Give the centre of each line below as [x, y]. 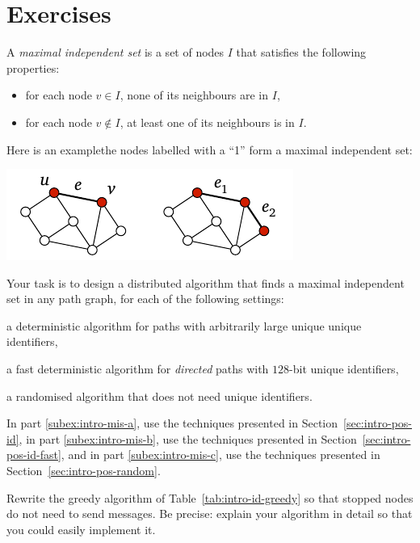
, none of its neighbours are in [194, 95]
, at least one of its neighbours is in [207, 122]
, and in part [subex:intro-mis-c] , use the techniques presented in [220, 455]
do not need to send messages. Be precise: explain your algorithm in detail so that [210, 514]
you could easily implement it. [81, 529]
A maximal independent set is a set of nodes [115, 52]
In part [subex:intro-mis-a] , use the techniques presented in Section [172, 423]
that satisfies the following [301, 52]
